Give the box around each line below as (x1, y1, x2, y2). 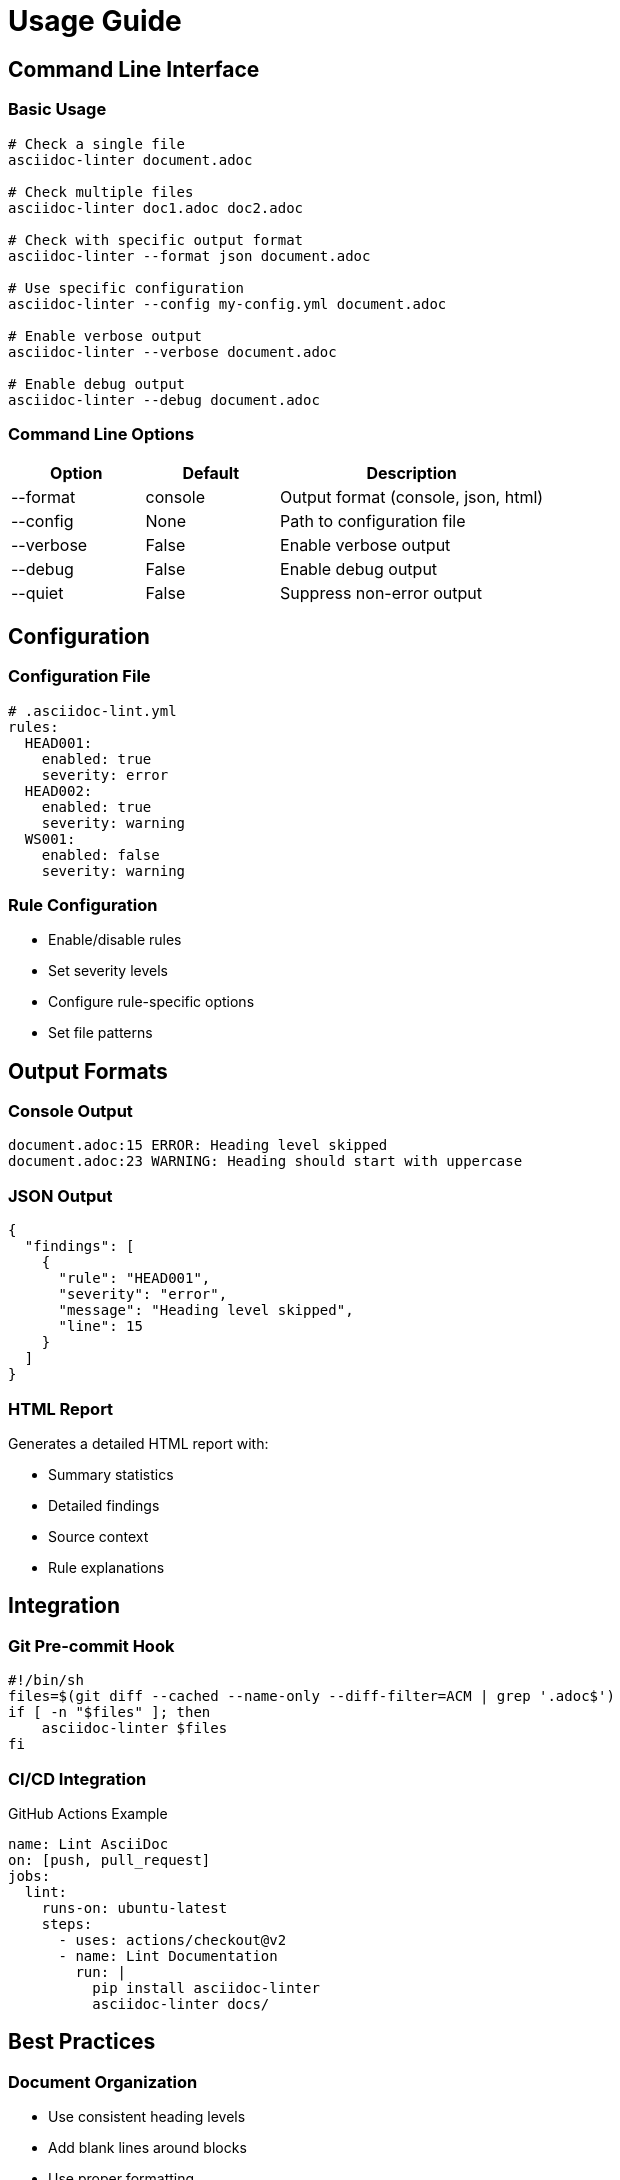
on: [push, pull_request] (8, 1851, 211, 1868)
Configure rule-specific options (48, 993, 255, 1011)
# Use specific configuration (8, 279, 245, 296)
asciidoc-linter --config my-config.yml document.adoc (8, 295, 447, 312)
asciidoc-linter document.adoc (8, 151, 253, 168)
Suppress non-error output (280, 583, 482, 604)
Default (182, 463, 240, 484)
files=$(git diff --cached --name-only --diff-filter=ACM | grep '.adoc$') (8, 1688, 615, 1705)
